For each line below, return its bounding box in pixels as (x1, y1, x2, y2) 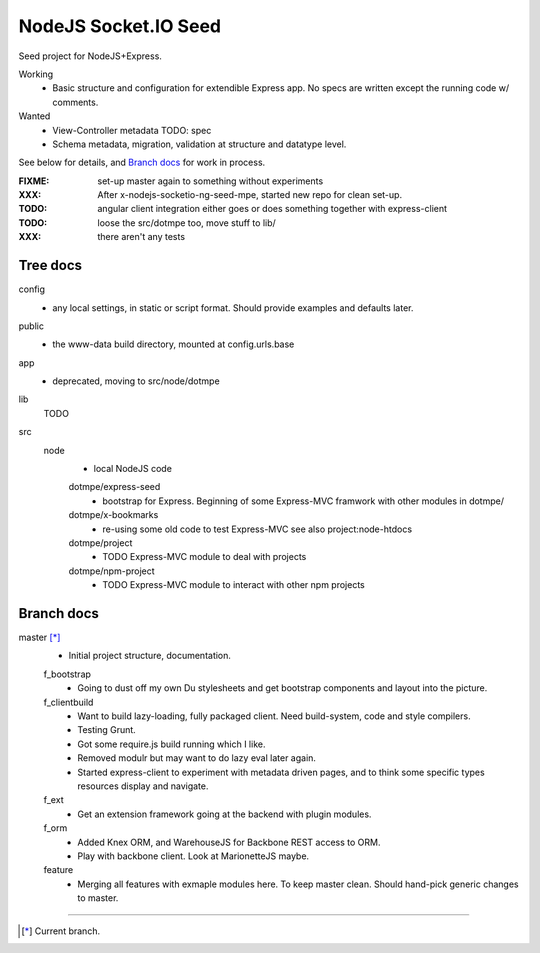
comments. (52, 96, 99, 108)
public (18, 320, 45, 332)
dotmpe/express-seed (68, 481, 161, 493)
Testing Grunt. (77, 724, 137, 736)
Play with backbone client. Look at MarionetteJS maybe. (77, 850, 310, 862)
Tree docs (18, 257, 83, 274)
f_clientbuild (43, 696, 94, 708)
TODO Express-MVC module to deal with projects (102, 551, 307, 563)
